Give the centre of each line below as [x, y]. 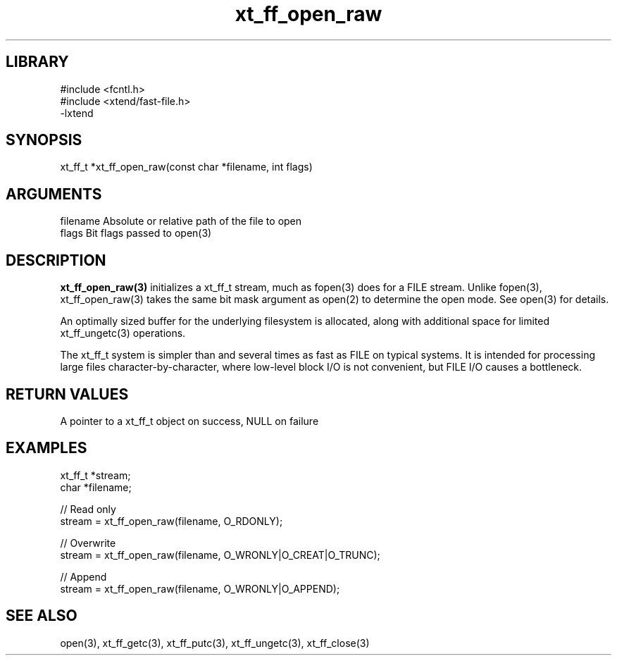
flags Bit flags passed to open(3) [136, 233]
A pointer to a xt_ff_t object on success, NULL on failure [189, 421]
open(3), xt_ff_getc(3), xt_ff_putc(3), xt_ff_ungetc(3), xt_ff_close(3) [215, 643]
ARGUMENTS [54, 194]
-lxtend [77, 113]
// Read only [88, 509]
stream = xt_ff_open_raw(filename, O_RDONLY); [172, 521]
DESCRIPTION [56, 260]
